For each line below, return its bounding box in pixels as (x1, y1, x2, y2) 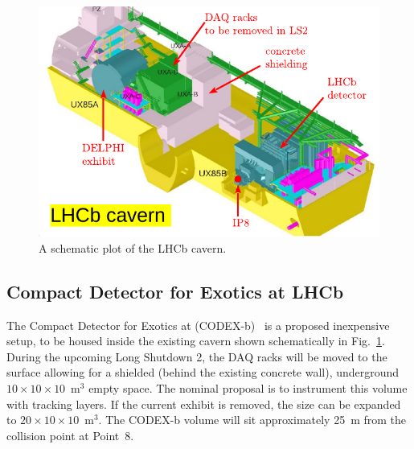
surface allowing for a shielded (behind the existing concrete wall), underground (6, 364, 400, 381)
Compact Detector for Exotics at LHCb (6, 278, 344, 303)
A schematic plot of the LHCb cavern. (39, 239, 227, 256)
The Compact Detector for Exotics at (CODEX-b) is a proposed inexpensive (6, 316, 390, 333)
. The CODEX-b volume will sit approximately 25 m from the (98, 411, 407, 428)
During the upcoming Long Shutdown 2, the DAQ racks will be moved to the (6, 348, 387, 365)
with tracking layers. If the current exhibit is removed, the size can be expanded (6, 395, 401, 412)
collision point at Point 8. (6, 426, 134, 443)
